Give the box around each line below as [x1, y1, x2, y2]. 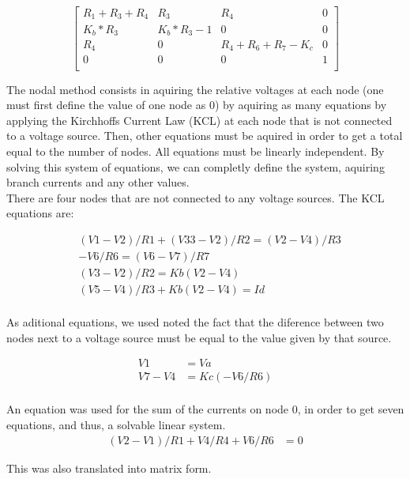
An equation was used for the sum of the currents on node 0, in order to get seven [6, 401, 404, 417]
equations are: [6, 205, 74, 221]
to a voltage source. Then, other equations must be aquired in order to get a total [6, 127, 403, 144]
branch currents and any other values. [6, 174, 190, 190]
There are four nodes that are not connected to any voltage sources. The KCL [6, 189, 385, 206]
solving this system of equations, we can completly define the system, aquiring [6, 158, 385, 175]
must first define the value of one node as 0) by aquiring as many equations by [6, 96, 387, 113]
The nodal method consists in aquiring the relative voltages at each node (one [6, 81, 384, 97]
